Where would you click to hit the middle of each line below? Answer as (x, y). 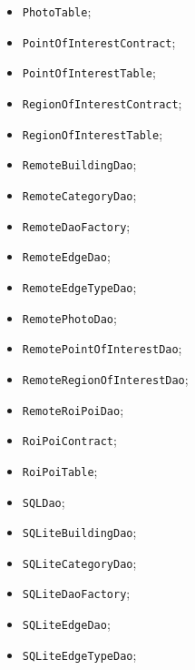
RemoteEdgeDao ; (66, 256)
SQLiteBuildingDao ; (79, 532)
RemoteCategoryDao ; (79, 194)
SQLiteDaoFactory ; (76, 593)
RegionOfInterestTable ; (93, 133)
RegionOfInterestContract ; (102, 102)
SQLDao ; (44, 501)
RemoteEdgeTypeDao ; (79, 286)
